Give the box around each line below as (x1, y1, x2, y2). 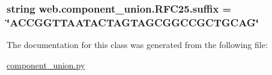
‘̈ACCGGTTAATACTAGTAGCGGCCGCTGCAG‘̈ (7, 14, 259, 29)
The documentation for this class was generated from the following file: (7, 38, 268, 51)
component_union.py (7, 58, 85, 71)
